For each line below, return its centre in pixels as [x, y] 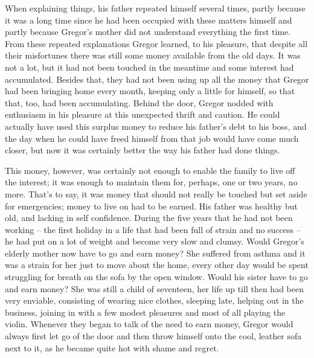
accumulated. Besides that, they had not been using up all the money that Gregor [157, 79]
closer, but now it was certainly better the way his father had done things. [143, 150]
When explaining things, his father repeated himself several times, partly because [155, 8]
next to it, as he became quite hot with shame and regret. [112, 347]
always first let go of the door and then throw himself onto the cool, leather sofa [153, 336]
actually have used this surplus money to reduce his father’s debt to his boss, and [156, 126]
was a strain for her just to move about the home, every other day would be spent [157, 265]
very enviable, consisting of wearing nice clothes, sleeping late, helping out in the [154, 300]
